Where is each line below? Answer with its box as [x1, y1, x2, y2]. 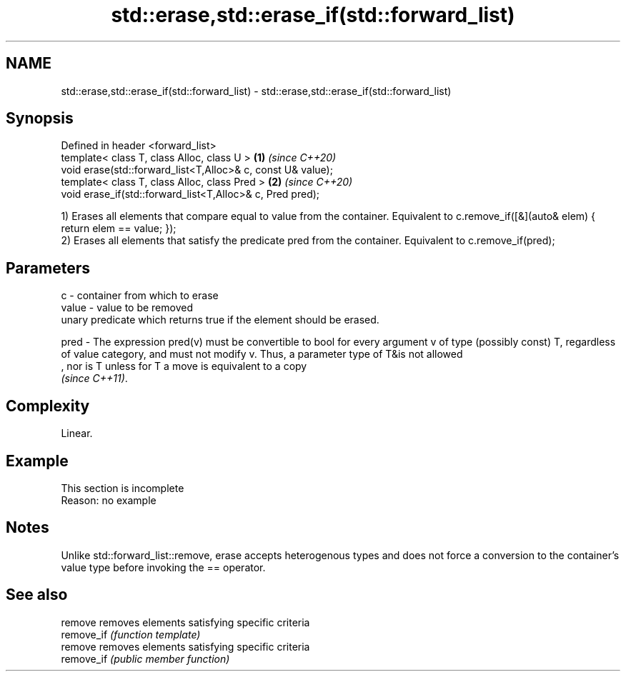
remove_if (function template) [61, 628, 201, 641]
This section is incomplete [61, 481, 184, 494]
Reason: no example [61, 493, 156, 506]
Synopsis [6, 109, 74, 128]
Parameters [6, 259, 90, 277]
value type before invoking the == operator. [61, 561, 266, 573]
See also [6, 586, 68, 604]
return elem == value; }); [61, 222, 177, 235]
